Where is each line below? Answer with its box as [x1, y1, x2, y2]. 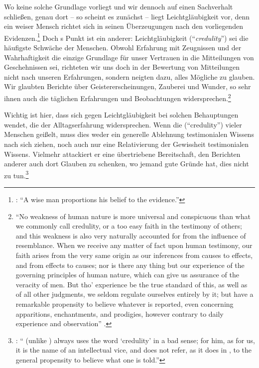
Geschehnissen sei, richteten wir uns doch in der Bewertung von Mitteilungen [4, 62, 240, 72]
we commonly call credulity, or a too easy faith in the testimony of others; [15, 221, 242, 231]
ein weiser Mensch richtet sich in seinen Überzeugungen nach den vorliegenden [4, 21, 243, 31]
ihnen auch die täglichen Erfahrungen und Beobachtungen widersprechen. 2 [4, 92, 231, 103]
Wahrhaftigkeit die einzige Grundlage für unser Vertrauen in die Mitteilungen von [4, 52, 254, 62]
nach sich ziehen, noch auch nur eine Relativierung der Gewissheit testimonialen [4, 139, 249, 149]
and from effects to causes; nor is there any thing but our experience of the [15, 259, 245, 270]
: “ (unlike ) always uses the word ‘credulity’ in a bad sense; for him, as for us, [15, 335, 255, 345]
